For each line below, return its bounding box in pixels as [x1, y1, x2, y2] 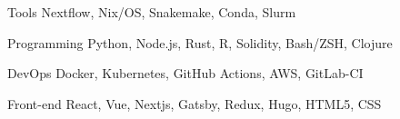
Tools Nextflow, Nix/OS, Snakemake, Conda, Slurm [7, 3, 296, 21]
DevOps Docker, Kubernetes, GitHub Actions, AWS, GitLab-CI [7, 64, 364, 83]
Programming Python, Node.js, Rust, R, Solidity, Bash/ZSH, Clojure [7, 33, 393, 52]
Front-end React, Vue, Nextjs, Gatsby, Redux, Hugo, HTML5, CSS [7, 94, 382, 113]
